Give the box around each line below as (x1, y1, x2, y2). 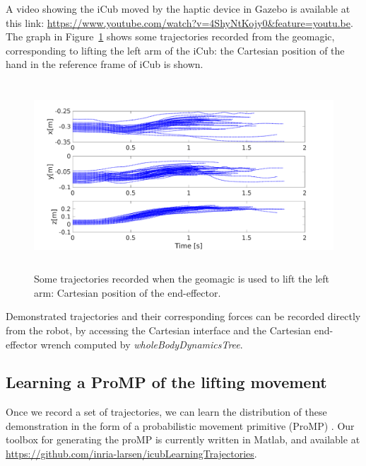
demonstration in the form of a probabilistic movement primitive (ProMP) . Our (6, 418, 355, 433)
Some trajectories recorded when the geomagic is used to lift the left (34, 271, 330, 286)
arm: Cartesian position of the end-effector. (34, 285, 221, 300)
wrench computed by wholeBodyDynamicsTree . (40, 336, 243, 351)
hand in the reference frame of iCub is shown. (6, 57, 203, 72)
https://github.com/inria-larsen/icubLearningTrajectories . (6, 446, 257, 461)
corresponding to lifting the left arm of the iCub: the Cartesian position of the (6, 42, 345, 57)
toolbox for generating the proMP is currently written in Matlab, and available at (6, 432, 360, 447)
